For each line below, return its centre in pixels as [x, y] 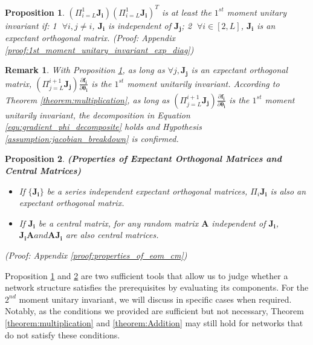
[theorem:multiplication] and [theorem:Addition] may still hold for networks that [154, 322]
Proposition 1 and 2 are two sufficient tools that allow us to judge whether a [147, 275]
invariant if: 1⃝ [32, 25]
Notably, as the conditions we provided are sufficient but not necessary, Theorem [154, 311]
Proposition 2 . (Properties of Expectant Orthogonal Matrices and [143, 159]
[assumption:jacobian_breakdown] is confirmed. [92, 138]
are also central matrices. [112, 235]
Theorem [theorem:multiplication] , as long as [87, 99]
